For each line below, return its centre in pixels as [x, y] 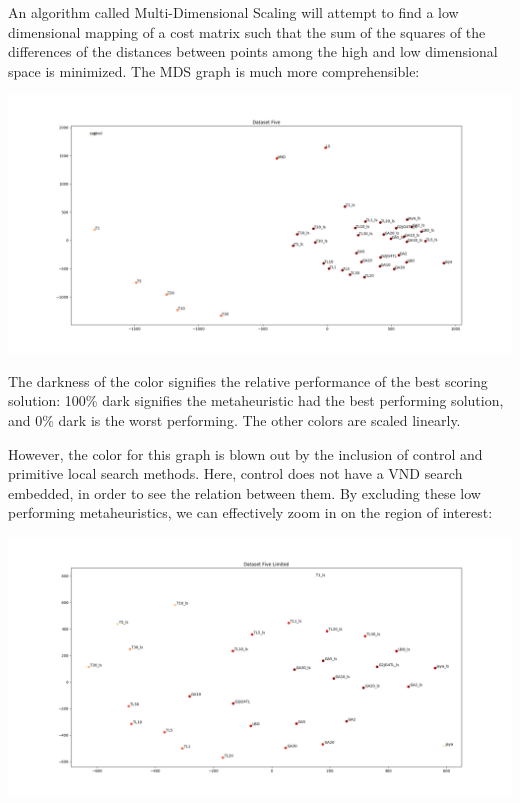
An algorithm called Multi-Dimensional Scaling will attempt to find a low [233, 12]
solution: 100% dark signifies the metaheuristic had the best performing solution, [256, 400]
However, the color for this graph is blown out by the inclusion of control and [245, 453]
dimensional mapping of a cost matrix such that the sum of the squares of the [247, 31]
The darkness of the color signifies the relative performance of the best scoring [248, 380]
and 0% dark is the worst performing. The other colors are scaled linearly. [234, 420]
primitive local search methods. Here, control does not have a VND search [235, 473]
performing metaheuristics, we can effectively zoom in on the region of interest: [250, 512]
